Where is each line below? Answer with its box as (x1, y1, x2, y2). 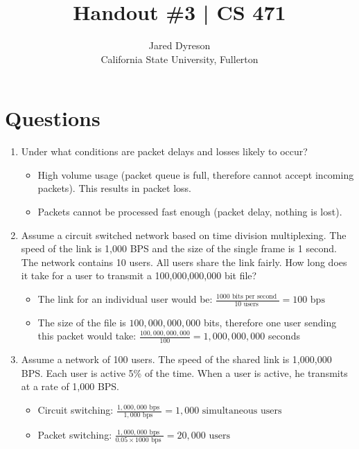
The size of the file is (37, 315, 126, 329)
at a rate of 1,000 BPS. (21, 379, 120, 394)
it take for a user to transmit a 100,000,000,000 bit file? (21, 268, 257, 283)
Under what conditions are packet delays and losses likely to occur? (21, 144, 308, 159)
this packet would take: (37, 328, 137, 343)
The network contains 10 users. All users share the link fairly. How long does (21, 254, 347, 269)
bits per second (231, 292, 277, 300)
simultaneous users (202, 406, 282, 416)
